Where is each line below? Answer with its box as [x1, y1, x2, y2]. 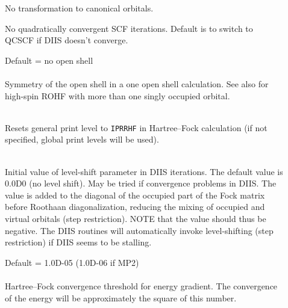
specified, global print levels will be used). [5, 133, 159, 146]
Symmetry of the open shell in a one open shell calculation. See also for [5, 77, 269, 90]
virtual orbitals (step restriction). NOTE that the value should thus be [5, 212, 266, 224]
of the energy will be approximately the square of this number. [5, 291, 237, 304]
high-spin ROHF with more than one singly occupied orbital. [5, 89, 230, 102]
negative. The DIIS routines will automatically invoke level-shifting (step [5, 224, 274, 236]
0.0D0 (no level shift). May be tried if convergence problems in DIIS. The [5, 177, 277, 189]
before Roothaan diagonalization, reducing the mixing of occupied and [5, 200, 265, 213]
